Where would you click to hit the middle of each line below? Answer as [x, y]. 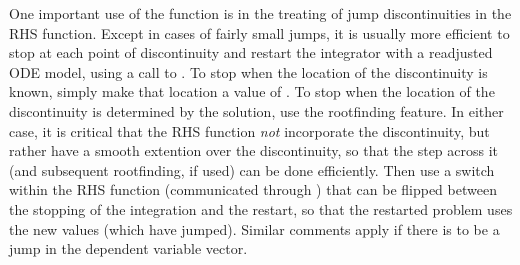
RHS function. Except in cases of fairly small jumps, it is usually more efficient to [259, 32]
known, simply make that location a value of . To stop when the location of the [252, 91]
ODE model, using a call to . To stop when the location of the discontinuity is [248, 71]
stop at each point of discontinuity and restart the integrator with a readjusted [251, 52]
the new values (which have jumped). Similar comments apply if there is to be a [254, 228]
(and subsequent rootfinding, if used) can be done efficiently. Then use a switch [252, 169]
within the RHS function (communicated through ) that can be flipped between [253, 189]
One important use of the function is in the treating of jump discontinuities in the [260, 13]
